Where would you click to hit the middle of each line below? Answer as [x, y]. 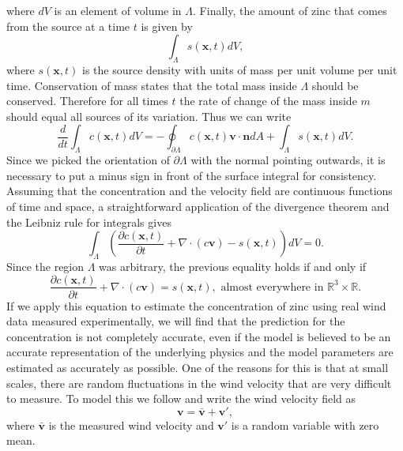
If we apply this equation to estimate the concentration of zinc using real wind [196, 305]
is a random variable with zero [305, 425]
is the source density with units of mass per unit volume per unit [239, 69]
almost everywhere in [272, 287]
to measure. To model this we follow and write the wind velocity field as [181, 398]
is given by [167, 26]
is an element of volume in [118, 10]
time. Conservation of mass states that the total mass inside [152, 85]
